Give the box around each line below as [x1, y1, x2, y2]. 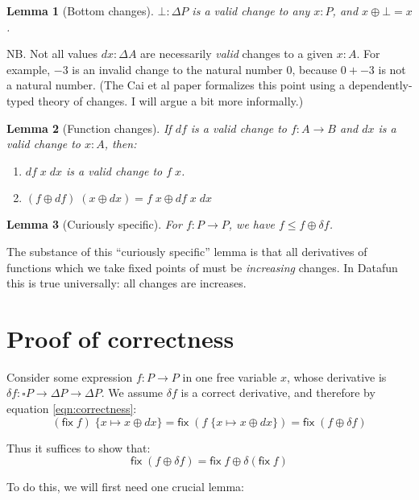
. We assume [101, 384, 164, 401]
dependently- [348, 76, 413, 93]
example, [6, 60, 51, 77]
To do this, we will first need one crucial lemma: [6, 478, 244, 495]
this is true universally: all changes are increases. [6, 275, 247, 291]
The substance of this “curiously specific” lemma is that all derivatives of [6, 242, 367, 259]
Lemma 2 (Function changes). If [6, 119, 172, 136]
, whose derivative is [286, 368, 387, 385]
